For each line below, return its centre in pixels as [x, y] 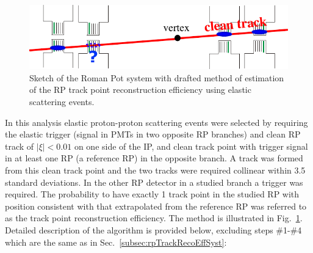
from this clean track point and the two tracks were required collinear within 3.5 [155, 170]
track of [20, 146]
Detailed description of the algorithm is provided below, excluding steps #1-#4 [153, 229]
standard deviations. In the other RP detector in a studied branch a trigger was [154, 182]
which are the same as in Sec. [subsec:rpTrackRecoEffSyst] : [116, 242]
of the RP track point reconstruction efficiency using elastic [140, 90]
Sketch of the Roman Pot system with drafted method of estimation [157, 77]
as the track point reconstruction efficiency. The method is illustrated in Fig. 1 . [154, 218]
